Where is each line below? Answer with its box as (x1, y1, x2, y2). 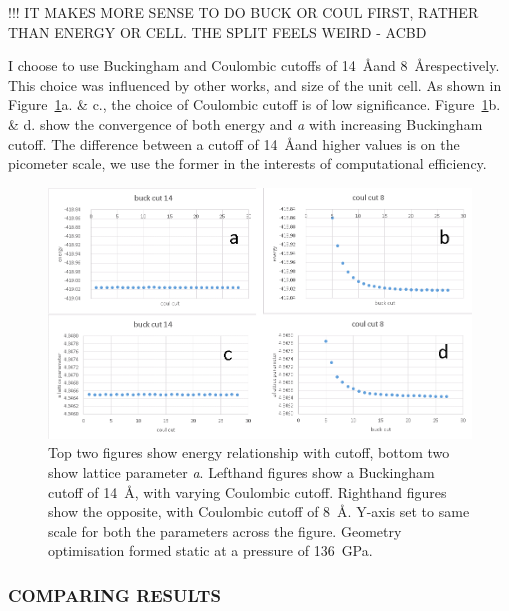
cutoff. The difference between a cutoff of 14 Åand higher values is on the (8, 133, 460, 154)
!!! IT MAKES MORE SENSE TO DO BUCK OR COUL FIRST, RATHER (8, 2, 479, 22)
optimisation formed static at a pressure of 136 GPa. (48, 540, 373, 561)
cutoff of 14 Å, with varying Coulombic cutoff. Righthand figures (48, 481, 447, 502)
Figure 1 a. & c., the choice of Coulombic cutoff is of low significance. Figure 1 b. (8, 94, 501, 115)
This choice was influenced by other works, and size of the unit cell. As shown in (8, 74, 502, 95)
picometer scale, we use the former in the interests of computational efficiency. (8, 153, 487, 174)
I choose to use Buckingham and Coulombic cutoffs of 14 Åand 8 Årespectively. (8, 55, 500, 76)
